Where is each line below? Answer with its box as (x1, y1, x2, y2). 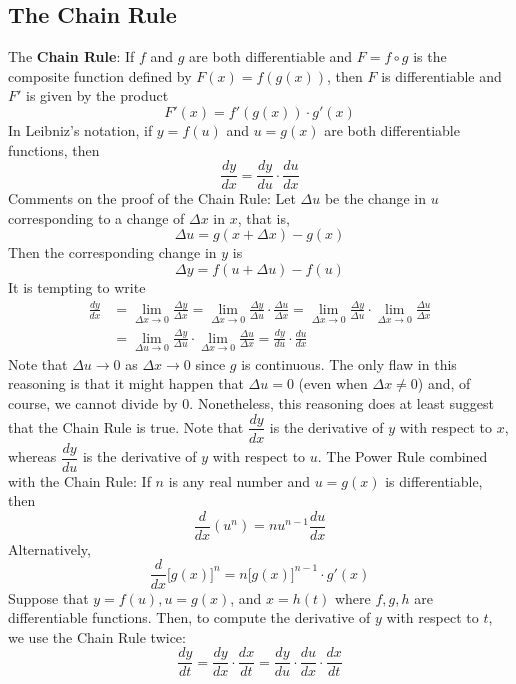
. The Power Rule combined (317, 446, 488, 467)
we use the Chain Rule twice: (8, 626, 186, 647)
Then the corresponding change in (8, 242, 217, 263)
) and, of (417, 373, 471, 394)
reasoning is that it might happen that (8, 373, 244, 394)
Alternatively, (8, 538, 91, 559)
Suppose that (8, 587, 89, 608)
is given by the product (26, 85, 169, 106)
